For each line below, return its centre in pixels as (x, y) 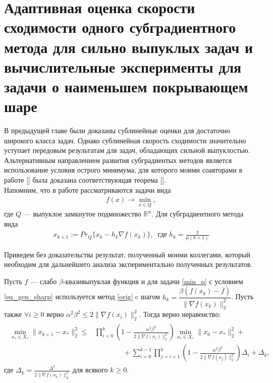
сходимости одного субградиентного (120, 27)
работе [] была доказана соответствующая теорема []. (85, 180)
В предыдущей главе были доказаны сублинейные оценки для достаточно (117, 130)
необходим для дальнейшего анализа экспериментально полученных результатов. (128, 264)
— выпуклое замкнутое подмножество (82, 214)
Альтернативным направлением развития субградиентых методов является (118, 160)
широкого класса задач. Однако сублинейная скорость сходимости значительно (125, 140)
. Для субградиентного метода (198, 214)
